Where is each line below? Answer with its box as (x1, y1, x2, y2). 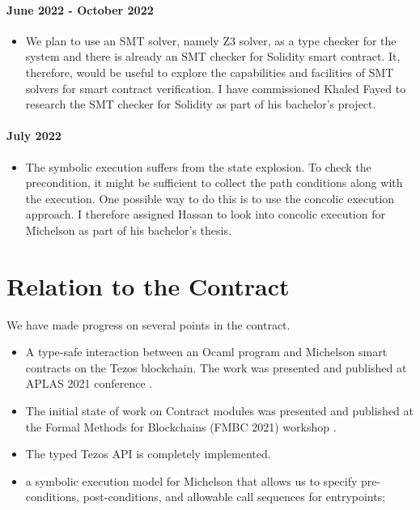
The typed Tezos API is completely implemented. (25, 445, 271, 462)
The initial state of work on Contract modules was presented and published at (25, 402, 414, 419)
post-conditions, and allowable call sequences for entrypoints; (83, 488, 386, 505)
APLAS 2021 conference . (25, 375, 153, 392)
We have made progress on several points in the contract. (6, 316, 291, 333)
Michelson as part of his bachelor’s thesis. (25, 221, 231, 238)
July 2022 (6, 127, 62, 144)
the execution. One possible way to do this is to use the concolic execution (25, 189, 395, 206)
